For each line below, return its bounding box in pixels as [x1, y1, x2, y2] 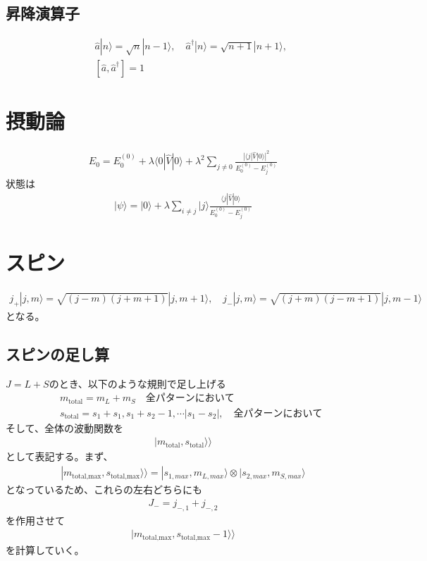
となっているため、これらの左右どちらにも [6, 482, 202, 497]
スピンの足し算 [6, 343, 109, 364]
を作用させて [6, 512, 65, 527]
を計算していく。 [6, 542, 85, 557]
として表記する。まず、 [6, 449, 113, 464]
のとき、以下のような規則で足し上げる [49, 376, 226, 390]
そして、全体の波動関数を [6, 420, 123, 435]
